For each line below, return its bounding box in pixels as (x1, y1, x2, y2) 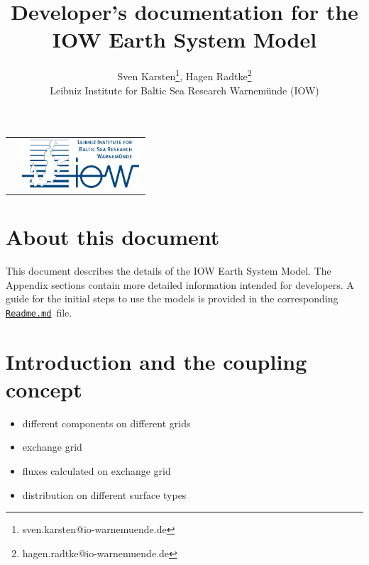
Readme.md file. (6, 305, 72, 319)
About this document (6, 222, 220, 251)
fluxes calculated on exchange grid (22, 463, 171, 478)
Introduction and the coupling (6, 346, 307, 375)
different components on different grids (22, 415, 191, 430)
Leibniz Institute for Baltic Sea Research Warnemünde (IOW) (50, 82, 319, 97)
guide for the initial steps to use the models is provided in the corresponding (6, 291, 338, 306)
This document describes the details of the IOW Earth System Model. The (6, 263, 331, 278)
